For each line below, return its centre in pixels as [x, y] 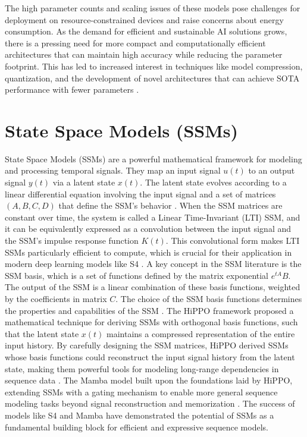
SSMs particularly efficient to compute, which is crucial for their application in [148, 252]
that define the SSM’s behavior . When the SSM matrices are [170, 205]
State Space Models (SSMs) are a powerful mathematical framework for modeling [153, 158]
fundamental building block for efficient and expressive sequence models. [137, 427]
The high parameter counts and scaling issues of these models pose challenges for [153, 8]
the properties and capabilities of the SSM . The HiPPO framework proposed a [149, 310]
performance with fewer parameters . [72, 89]
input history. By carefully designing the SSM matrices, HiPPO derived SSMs [147, 345]
